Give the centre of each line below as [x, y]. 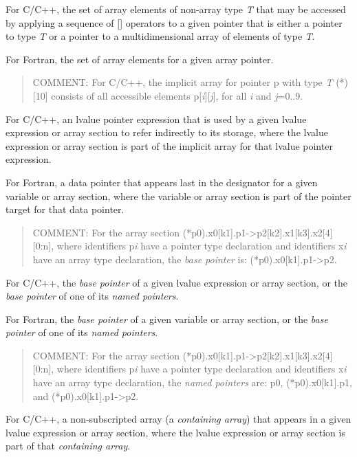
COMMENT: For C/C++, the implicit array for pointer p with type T [183, 82]
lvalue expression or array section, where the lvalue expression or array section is [175, 432]
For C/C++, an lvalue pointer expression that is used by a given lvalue [156, 119]
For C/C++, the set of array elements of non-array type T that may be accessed [176, 9]
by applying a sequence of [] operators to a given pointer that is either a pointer [174, 22]
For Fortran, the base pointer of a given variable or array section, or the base [167, 319]
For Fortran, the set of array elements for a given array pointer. [140, 59]
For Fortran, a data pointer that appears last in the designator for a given [162, 182]
